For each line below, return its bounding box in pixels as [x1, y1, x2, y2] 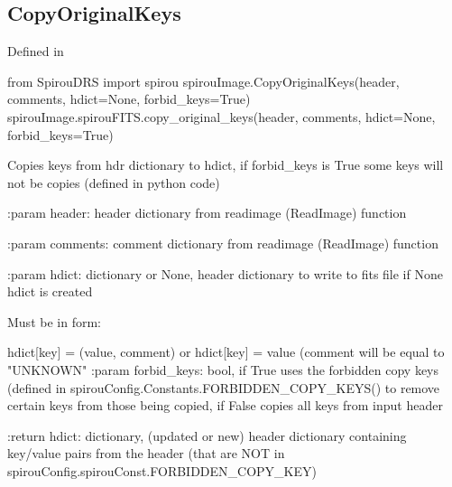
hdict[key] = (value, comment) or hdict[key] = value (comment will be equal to [7, 342, 445, 361]
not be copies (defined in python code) [7, 173, 220, 192]
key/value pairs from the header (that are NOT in [7, 444, 285, 463]
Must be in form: [7, 312, 101, 331]
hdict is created [7, 282, 93, 301]
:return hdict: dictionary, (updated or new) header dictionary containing [7, 426, 407, 445]
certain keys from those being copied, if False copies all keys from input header [7, 396, 443, 415]
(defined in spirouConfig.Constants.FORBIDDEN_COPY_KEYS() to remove [7, 378, 440, 397]
